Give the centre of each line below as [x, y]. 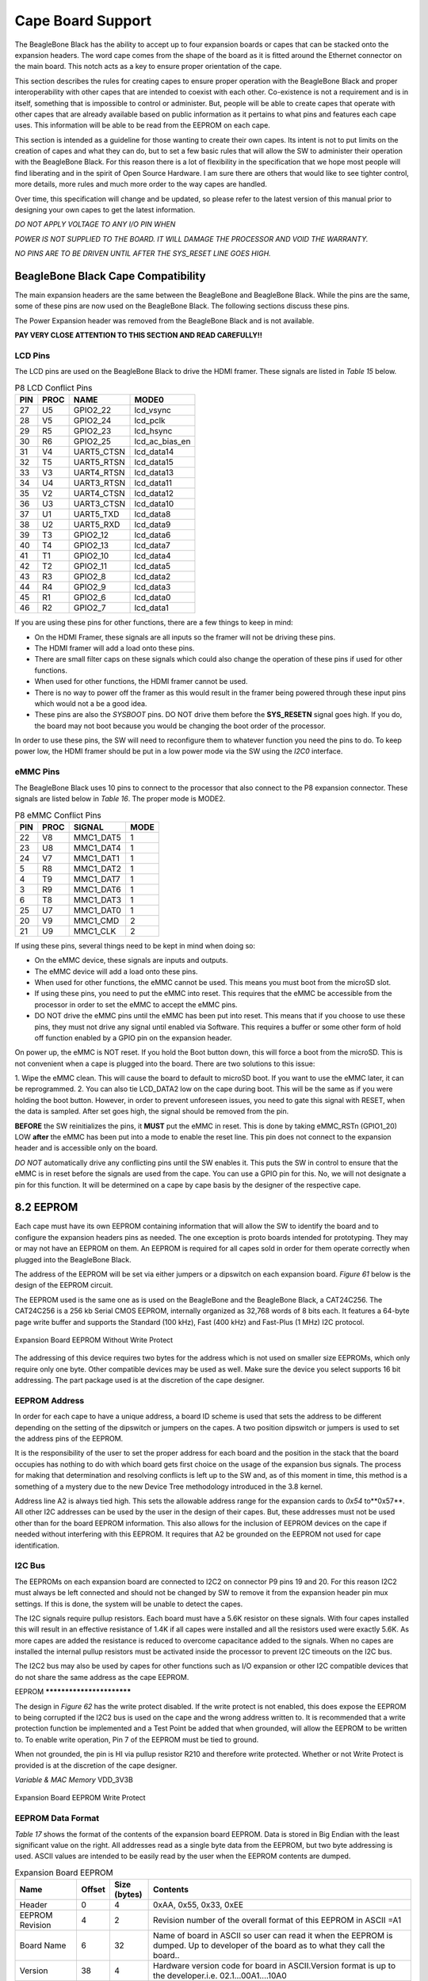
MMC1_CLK [95, 931]
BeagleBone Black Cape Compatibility [110, 276]
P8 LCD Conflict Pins [53, 387]
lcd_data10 [154, 504]
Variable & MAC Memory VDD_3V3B [74, 1780]
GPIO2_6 [90, 597]
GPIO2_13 [91, 545]
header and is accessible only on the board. [86, 1148]
